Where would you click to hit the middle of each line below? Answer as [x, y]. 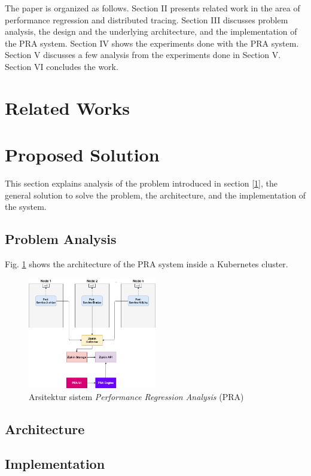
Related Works [68, 107]
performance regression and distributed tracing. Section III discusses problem [147, 19]
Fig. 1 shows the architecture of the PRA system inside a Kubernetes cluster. [147, 264]
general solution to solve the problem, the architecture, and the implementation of [155, 195]
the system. [26, 207]
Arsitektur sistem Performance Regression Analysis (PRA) [136, 396]
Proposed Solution [82, 155]
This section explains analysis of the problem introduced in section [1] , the [141, 183]
